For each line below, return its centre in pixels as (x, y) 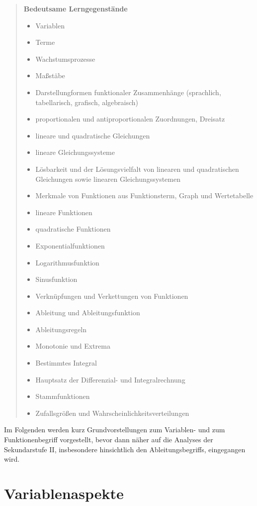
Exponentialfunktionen (70, 245)
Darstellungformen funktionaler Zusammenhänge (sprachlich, (128, 92)
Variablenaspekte (64, 493)
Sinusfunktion (56, 279)
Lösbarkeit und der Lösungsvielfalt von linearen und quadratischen (137, 169)
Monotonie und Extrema (73, 346)
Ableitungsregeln (61, 329)
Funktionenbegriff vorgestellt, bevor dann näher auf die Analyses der (109, 440)
